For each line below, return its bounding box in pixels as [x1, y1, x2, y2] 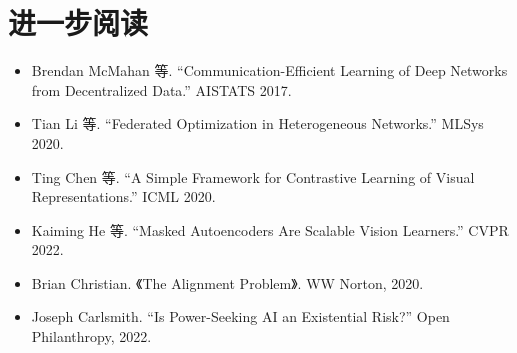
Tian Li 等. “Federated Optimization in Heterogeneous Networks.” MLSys [31, 113, 484, 134]
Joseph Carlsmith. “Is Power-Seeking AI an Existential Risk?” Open [31, 306, 450, 327]
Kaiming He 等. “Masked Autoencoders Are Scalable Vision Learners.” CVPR [31, 219, 509, 240]
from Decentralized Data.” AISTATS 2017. [31, 79, 292, 100]
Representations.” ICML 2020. [31, 186, 216, 207]
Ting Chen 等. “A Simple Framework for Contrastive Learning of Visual [31, 166, 475, 187]
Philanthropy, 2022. [31, 326, 152, 347]
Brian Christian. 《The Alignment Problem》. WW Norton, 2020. [31, 272, 424, 293]
